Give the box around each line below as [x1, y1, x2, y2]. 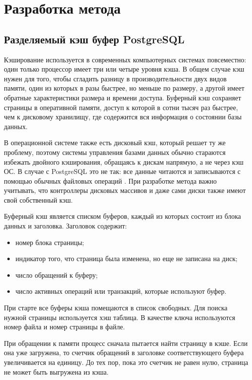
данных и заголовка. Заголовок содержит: [4, 221, 127, 231]
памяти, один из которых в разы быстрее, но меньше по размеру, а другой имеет [4, 83, 245, 93]
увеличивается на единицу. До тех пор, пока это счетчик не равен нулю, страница [4, 357, 248, 367]
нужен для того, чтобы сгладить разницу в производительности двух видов [4, 73, 227, 83]
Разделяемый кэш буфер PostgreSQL [4, 31, 185, 46]
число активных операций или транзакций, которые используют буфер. [15, 286, 227, 296]
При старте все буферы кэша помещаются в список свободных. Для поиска [4, 303, 228, 313]
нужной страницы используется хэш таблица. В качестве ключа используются [4, 312, 235, 322]
